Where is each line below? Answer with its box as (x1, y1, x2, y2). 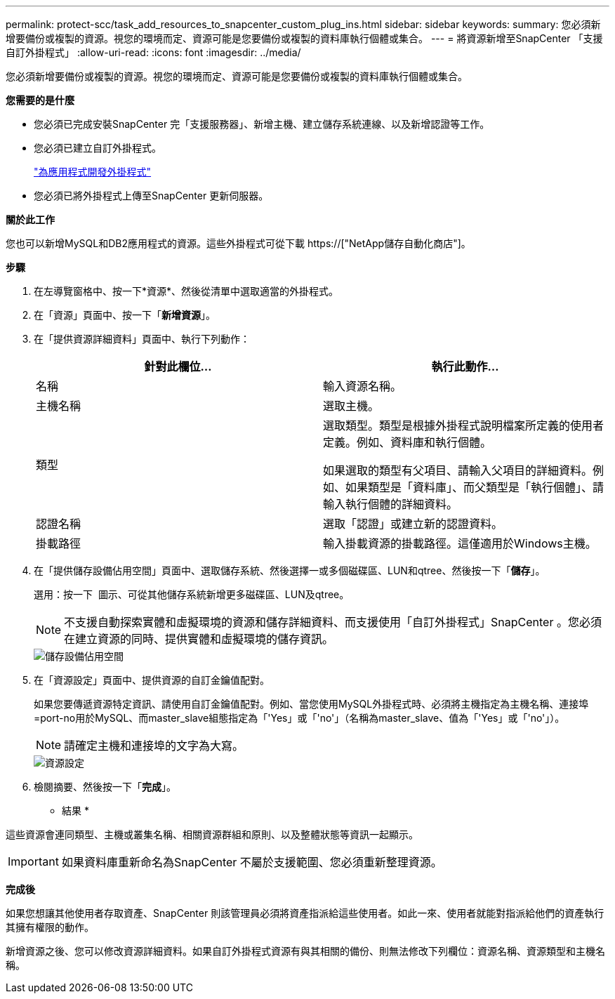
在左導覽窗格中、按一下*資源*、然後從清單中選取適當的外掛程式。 (34, 285, 339, 297)
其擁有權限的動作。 (6, 921, 94, 933)
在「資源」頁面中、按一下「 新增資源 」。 (34, 309, 216, 321)
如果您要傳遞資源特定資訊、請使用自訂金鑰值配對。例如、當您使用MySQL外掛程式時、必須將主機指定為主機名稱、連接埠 (34, 698, 589, 710)
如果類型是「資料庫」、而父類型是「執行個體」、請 (345, 480, 604, 494)
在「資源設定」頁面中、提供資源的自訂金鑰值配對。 (34, 674, 270, 686)
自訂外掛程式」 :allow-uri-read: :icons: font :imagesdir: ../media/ (6, 46, 301, 58)
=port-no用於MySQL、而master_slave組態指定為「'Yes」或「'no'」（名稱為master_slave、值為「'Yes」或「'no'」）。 (34, 712, 565, 724)
